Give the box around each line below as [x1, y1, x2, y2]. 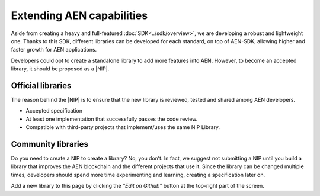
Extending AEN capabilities [11, 9, 148, 22]
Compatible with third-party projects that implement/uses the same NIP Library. [25, 124, 220, 131]
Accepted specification [25, 107, 83, 114]
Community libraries [11, 139, 89, 149]
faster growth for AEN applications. [11, 46, 97, 53]
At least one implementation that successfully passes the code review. [25, 115, 198, 123]
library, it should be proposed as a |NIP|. [11, 65, 110, 72]
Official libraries [11, 81, 72, 91]
